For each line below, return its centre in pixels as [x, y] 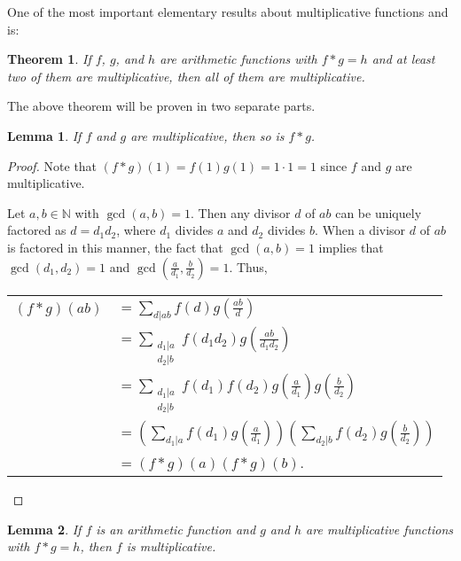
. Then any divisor [241, 212]
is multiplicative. [171, 546]
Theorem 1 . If [49, 59]
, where [136, 230]
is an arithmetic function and [176, 529]
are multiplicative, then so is [207, 135]
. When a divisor [360, 230]
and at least [403, 59]
